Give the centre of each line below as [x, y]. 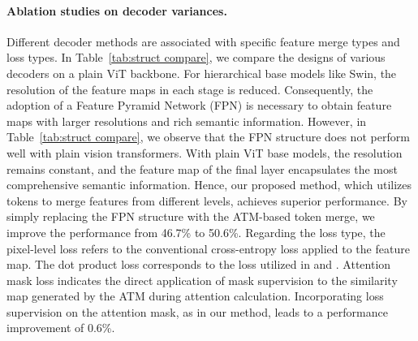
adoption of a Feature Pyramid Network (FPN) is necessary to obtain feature [199, 105]
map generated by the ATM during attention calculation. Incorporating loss [195, 296]
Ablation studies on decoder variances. [117, 10]
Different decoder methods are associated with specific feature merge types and [203, 41]
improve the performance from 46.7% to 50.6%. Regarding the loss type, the [196, 232]
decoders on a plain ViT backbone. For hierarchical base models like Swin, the [202, 73]
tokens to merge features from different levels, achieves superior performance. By [207, 200]
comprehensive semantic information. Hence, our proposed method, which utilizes [209, 185]
